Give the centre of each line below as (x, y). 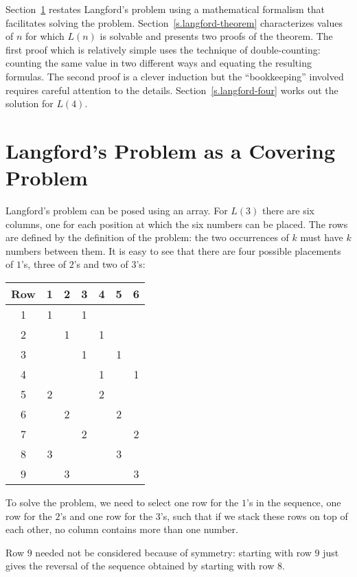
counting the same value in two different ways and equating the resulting (159, 63)
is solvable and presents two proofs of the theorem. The (216, 36)
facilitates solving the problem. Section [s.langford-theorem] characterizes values (174, 22)
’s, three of (44, 264)
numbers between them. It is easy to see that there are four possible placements (173, 250)
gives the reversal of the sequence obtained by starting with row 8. (145, 566)
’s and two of (101, 264)
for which (45, 36)
